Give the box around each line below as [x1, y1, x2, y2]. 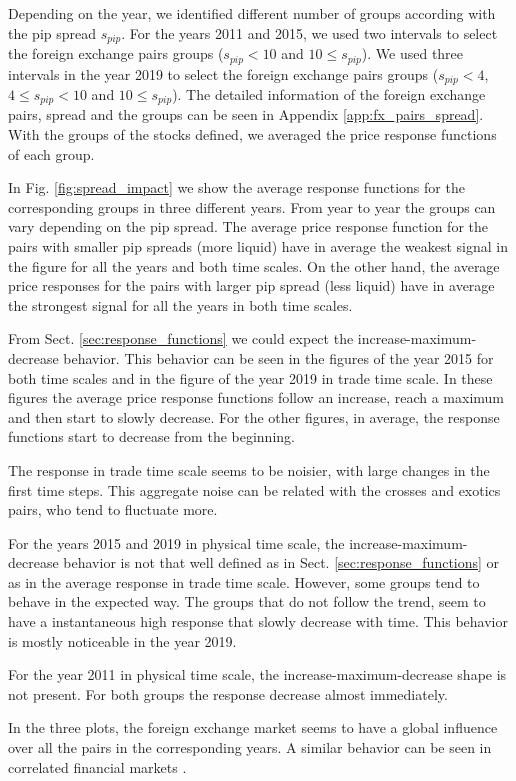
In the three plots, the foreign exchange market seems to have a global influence [8, 717, 498, 738]
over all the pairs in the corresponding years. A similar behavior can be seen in [8, 737, 492, 758]
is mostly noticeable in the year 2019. [8, 630, 237, 651]
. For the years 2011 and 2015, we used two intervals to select [121, 22, 498, 43]
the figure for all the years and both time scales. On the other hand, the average [8, 255, 500, 276]
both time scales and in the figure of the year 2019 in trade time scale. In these [8, 367, 493, 388]
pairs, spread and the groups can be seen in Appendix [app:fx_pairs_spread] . [8, 104, 484, 125]
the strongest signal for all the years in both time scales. [8, 294, 353, 315]
